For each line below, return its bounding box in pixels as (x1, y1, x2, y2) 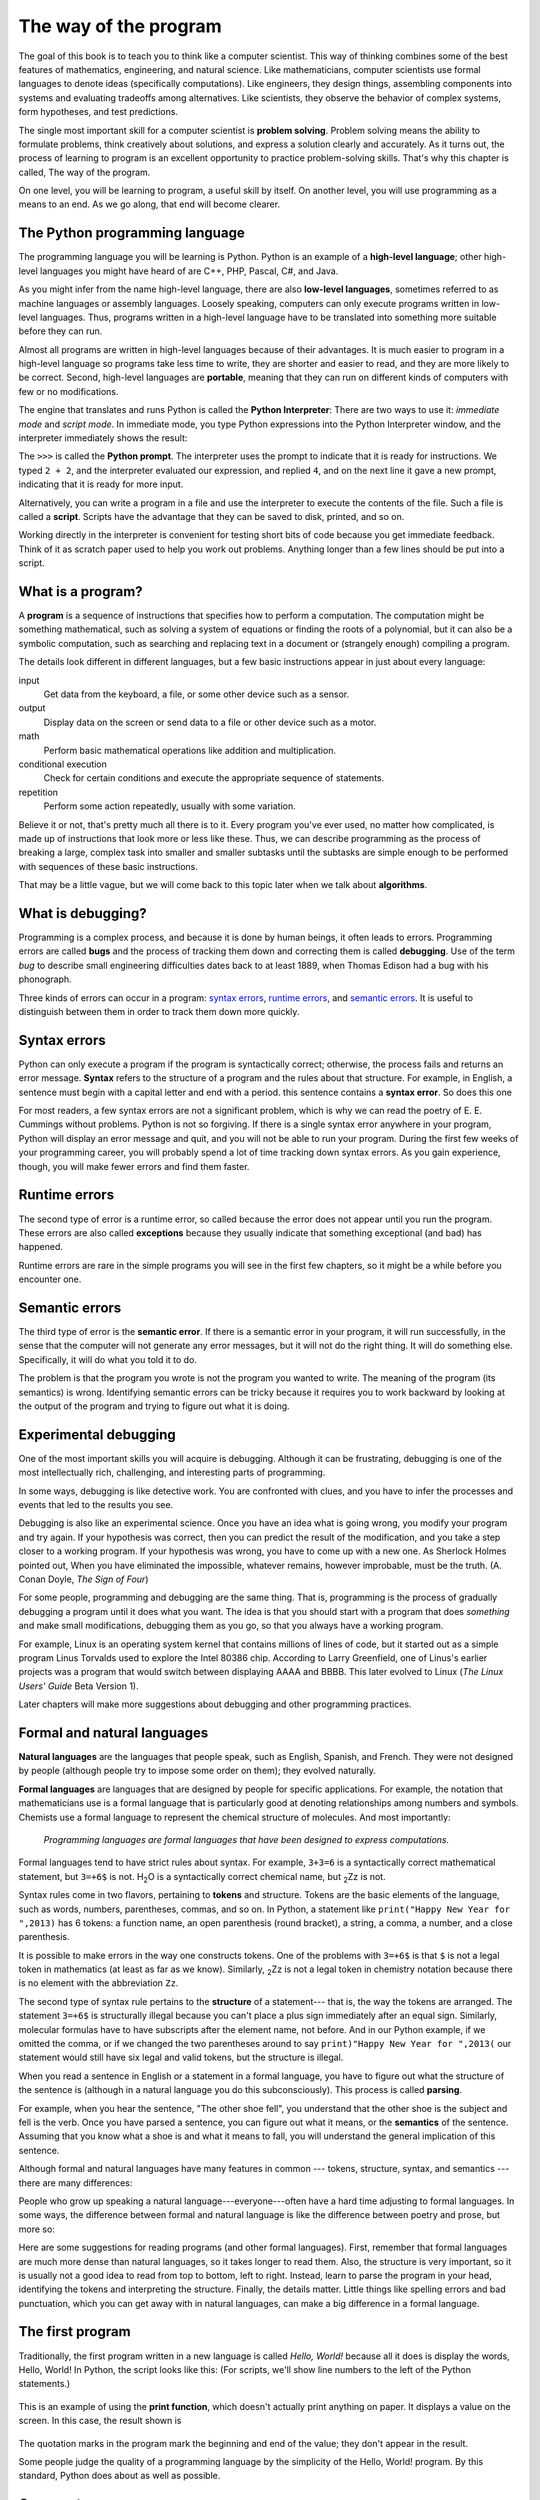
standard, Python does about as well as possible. (18, 2470, 221, 2482)
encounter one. (18, 1273, 82, 1285)
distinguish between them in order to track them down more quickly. (18, 1005, 300, 1017)
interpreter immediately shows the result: (18, 432, 188, 444)
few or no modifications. (18, 385, 119, 397)
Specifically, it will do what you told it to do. (18, 1353, 197, 1365)
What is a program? (18, 583, 144, 600)
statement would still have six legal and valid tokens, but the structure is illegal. (18, 2051, 344, 2064)
